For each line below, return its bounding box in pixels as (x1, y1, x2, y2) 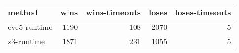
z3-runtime (8, 35, 45, 47)
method (8, 6, 38, 18)
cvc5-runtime (8, 21, 53, 32)
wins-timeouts (86, 6, 141, 18)
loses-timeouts (175, 6, 231, 18)
